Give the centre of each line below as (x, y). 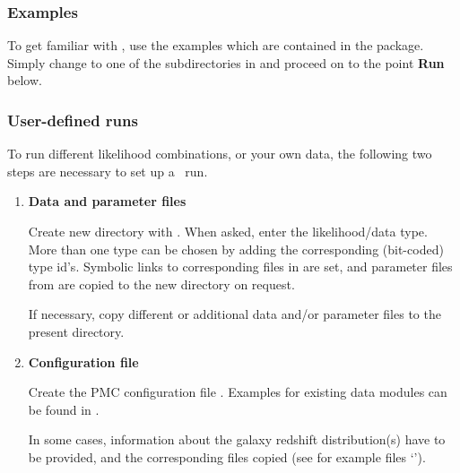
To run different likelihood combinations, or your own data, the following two (220, 154)
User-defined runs (73, 120)
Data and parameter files (107, 201)
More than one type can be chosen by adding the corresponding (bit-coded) (236, 249)
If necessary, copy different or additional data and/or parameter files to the (234, 314)
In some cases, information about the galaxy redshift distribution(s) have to (237, 439)
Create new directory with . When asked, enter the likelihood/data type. (228, 231)
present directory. (76, 331)
